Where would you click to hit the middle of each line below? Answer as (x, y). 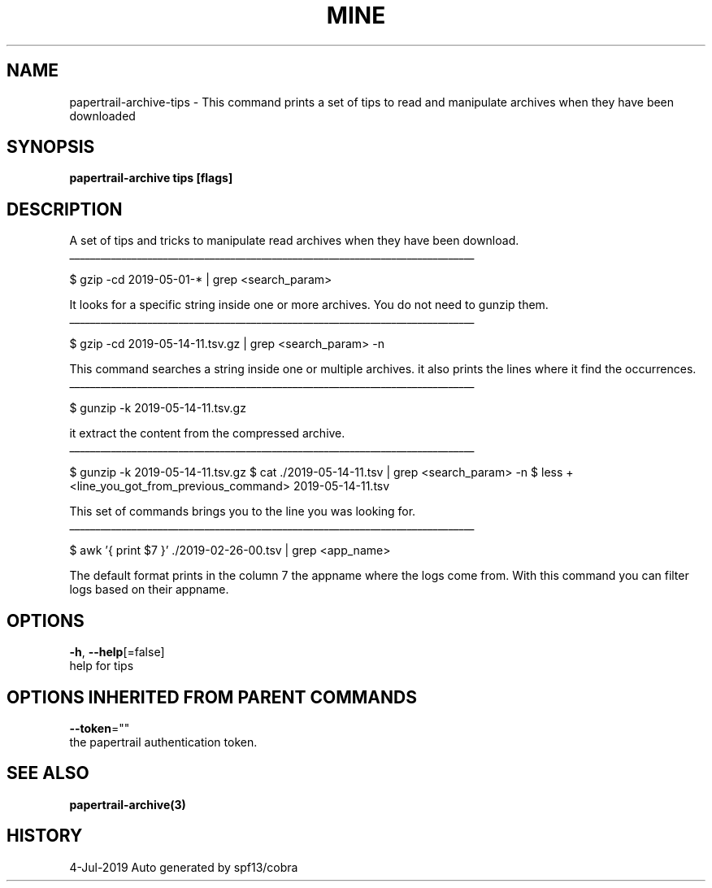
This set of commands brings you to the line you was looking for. (243, 511)
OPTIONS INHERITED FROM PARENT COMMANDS (212, 697)
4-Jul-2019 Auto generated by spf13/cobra (184, 867)
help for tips (102, 666)
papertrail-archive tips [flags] (151, 178)
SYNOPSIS (51, 147)
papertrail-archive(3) (128, 804)
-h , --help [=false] (117, 652)
